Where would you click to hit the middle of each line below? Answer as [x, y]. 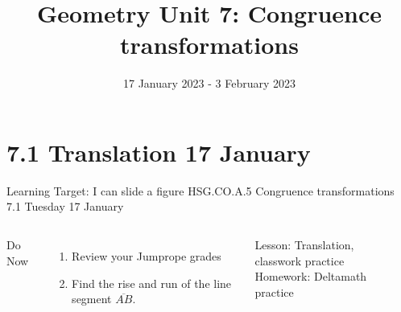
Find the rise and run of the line [152, 283]
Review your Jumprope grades [147, 256]
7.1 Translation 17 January [159, 152]
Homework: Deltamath [311, 276]
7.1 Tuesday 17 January [65, 206]
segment [92, 299]
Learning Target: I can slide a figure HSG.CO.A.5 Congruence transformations [200, 190]
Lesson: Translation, [304, 245]
